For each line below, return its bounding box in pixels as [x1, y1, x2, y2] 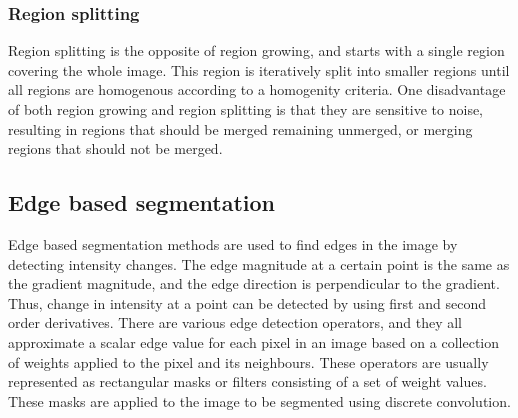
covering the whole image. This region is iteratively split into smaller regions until [8, 59, 510, 80]
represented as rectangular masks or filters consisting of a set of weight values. [8, 371, 487, 392]
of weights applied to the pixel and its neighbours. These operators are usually [8, 351, 489, 372]
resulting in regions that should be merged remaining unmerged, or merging [8, 118, 473, 139]
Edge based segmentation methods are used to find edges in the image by [8, 233, 458, 254]
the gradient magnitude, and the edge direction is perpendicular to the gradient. [8, 273, 500, 294]
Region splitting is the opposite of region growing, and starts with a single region [8, 40, 505, 61]
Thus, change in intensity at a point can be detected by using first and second [8, 292, 486, 313]
